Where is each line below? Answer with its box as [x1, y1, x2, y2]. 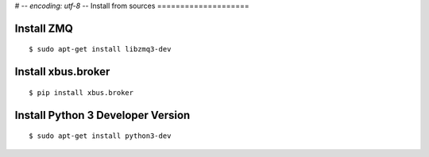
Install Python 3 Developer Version [14, 108, 191, 122]
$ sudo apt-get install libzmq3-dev [29, 44, 172, 54]
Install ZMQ [14, 21, 73, 35]
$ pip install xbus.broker [29, 88, 134, 97]
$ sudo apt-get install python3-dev [29, 132, 172, 140]
